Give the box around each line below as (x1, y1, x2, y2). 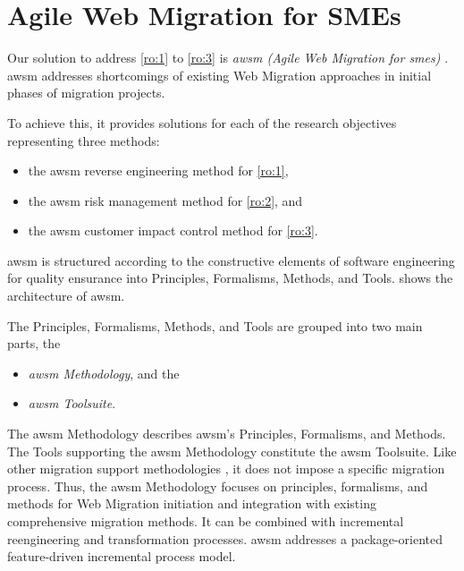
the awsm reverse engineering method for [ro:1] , (28, 161, 289, 180)
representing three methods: (7, 131, 160, 149)
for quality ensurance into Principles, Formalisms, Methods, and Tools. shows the (7, 268, 453, 287)
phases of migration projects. (7, 83, 165, 102)
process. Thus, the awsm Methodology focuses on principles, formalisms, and (7, 476, 428, 495)
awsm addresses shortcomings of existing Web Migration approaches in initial (7, 65, 432, 84)
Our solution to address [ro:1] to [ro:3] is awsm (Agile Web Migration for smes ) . (7, 48, 449, 67)
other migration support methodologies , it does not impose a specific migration (7, 459, 445, 478)
